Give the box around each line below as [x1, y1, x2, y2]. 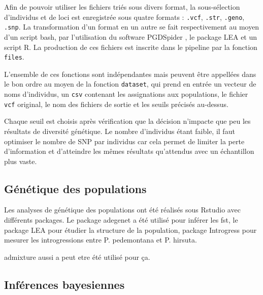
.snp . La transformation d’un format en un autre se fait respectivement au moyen [4, 21, 259, 32]
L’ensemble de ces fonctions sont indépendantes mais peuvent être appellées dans [4, 68, 256, 79]
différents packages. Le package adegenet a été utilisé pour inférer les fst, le [4, 214, 238, 225]
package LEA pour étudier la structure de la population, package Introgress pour [4, 224, 257, 235]
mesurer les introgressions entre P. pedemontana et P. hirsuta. [4, 234, 197, 245]
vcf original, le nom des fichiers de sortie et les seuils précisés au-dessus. [4, 98, 229, 109]
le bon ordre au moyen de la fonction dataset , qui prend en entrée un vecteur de [4, 78, 256, 89]
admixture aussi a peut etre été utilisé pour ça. [4, 251, 150, 262]
